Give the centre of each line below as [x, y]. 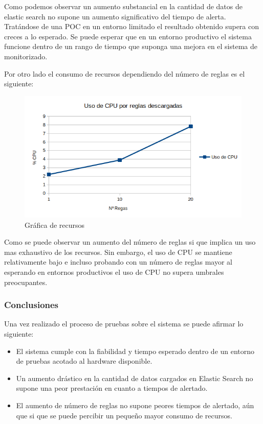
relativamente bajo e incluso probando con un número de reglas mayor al [118, 262]
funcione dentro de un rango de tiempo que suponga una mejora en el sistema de [131, 46]
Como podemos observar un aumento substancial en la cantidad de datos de [123, 6]
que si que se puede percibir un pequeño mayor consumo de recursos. [124, 415]
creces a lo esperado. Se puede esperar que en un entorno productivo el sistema [128, 36]
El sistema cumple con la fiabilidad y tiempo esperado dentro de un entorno [135, 351]
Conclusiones [31, 305]
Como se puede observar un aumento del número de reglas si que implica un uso [130, 242]
